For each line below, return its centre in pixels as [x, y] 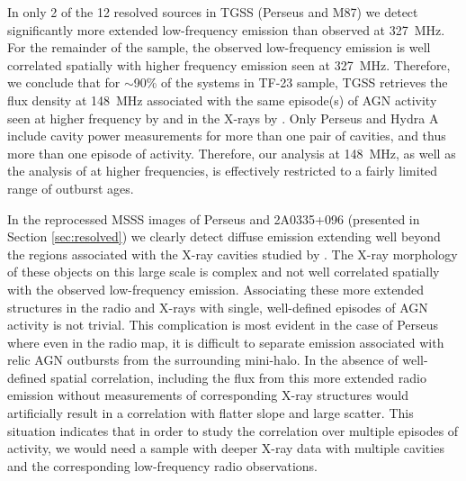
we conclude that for [64, 82]
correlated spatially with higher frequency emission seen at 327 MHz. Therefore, [229, 64]
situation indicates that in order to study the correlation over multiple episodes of [233, 430]
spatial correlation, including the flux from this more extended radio [238, 377]
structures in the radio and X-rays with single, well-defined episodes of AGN [218, 307]
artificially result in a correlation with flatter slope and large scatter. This [211, 413]
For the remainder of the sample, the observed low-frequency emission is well [219, 47]
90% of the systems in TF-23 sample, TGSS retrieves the [291, 82]
